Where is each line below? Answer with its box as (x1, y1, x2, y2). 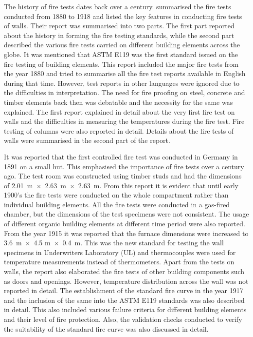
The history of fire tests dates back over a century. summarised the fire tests (4, 1, 231, 11)
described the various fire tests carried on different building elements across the (4, 40, 240, 50)
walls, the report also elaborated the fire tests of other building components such (4, 266, 245, 277)
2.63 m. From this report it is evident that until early (78, 180, 239, 190)
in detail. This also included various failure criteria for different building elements (4, 304, 247, 315)
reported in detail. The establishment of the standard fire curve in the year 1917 (4, 285, 243, 296)
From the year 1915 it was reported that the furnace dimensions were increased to (4, 228, 249, 238)
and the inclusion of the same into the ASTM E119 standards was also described (4, 295, 245, 305)
